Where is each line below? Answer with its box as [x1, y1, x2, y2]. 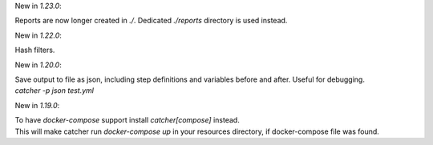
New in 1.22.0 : [14, 30, 62, 40]
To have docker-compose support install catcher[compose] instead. [14, 115, 240, 125]
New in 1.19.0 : [14, 100, 60, 110]
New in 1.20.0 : [14, 60, 62, 70]
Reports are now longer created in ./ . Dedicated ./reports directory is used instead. [14, 16, 288, 26]
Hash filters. [14, 45, 55, 55]
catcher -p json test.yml [14, 86, 95, 95]
